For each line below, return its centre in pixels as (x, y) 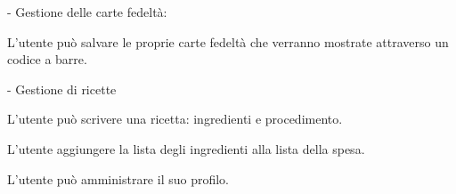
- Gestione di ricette (62, 89)
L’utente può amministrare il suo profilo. (118, 178)
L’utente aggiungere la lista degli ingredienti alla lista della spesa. (186, 148)
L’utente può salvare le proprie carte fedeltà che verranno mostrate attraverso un (228, 41)
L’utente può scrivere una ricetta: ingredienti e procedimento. (175, 119)
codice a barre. (47, 59)
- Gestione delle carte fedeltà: (87, 12)
